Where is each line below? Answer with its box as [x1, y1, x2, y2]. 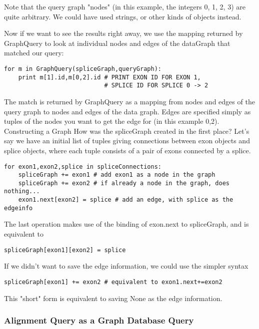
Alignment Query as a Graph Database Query [4, 314, 194, 327]
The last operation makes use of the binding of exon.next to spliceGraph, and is [4, 219, 249, 229]
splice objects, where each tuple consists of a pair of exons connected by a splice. [4, 145, 251, 155]
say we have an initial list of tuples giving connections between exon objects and [4, 135, 250, 146]
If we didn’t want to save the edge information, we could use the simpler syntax [4, 261, 248, 271]
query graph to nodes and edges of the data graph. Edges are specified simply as [4, 106, 251, 116]
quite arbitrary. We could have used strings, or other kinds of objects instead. [4, 11, 241, 21]
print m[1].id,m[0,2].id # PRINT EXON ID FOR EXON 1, [18, 73, 201, 81]
